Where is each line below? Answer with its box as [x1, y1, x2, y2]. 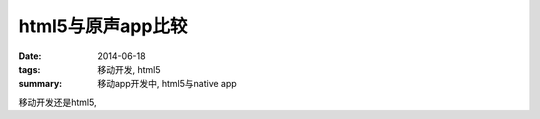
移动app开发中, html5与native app [97, 78, 237, 90]
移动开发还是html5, [18, 96, 97, 108]
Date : [18, 50, 42, 62]
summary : [18, 78, 63, 90]
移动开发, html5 [97, 63, 161, 75]
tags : [18, 63, 41, 75]
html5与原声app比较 [18, 15, 188, 37]
